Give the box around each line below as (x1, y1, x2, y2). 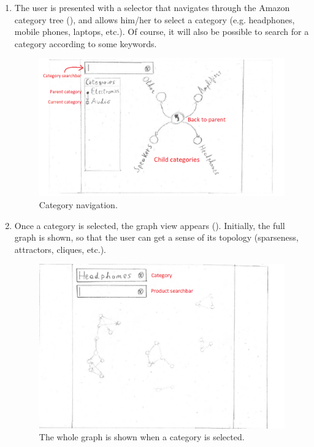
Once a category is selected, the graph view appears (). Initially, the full (14, 219, 285, 231)
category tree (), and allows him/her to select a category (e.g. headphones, (14, 13, 295, 26)
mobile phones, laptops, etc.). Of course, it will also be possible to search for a (14, 25, 309, 38)
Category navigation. (39, 198, 118, 211)
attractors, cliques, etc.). (14, 242, 106, 255)
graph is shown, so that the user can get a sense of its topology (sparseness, (14, 231, 299, 244)
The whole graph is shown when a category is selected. (39, 430, 245, 443)
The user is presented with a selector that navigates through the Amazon (14, 1, 290, 13)
